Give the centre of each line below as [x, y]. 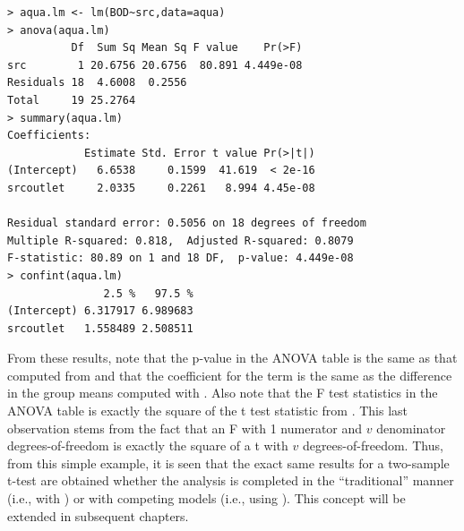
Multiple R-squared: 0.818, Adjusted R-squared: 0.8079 [180, 240]
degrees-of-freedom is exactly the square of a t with [148, 445]
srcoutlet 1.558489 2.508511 [100, 328]
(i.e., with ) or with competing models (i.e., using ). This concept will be [206, 498]
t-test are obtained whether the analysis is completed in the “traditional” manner [231, 480]
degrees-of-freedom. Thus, [373, 445]
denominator [411, 428]
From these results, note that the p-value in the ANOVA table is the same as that [232, 358]
